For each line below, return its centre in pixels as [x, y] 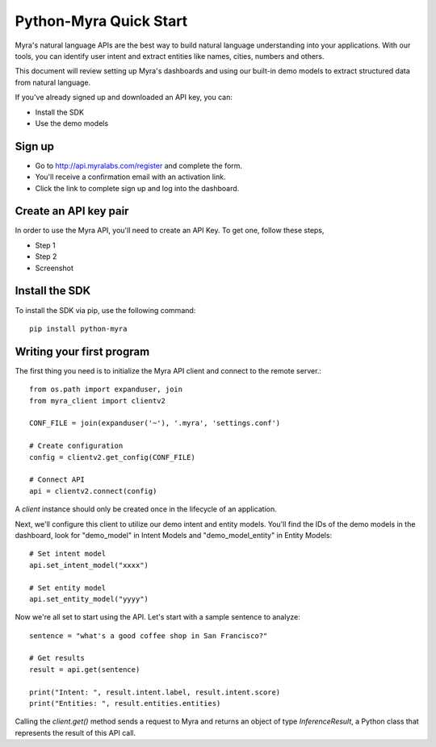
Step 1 [45, 245]
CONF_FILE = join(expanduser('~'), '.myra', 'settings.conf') [155, 423]
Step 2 [46, 257]
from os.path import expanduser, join [106, 390]
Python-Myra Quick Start [101, 21]
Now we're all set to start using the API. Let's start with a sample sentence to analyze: [157, 617]
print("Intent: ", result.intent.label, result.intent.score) [155, 692]
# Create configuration [76, 446]
